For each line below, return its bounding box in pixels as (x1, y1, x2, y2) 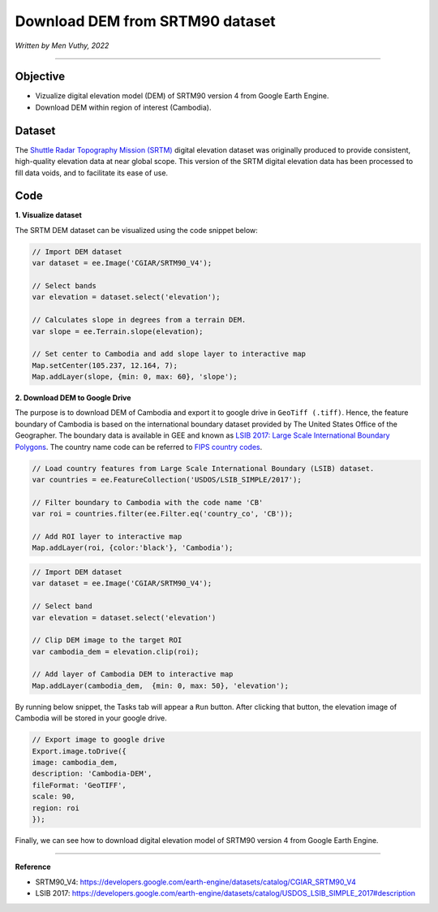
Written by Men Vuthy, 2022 (15, 41, 109, 50)
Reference (15, 862, 51, 872)
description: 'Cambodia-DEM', (32, 769, 152, 779)
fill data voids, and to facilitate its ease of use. (15, 167, 169, 178)
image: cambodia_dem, (32, 758, 118, 767)
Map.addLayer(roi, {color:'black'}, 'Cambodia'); (32, 543, 234, 552)
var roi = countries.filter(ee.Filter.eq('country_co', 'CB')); (32, 509, 294, 519)
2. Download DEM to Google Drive (15, 393, 131, 403)
